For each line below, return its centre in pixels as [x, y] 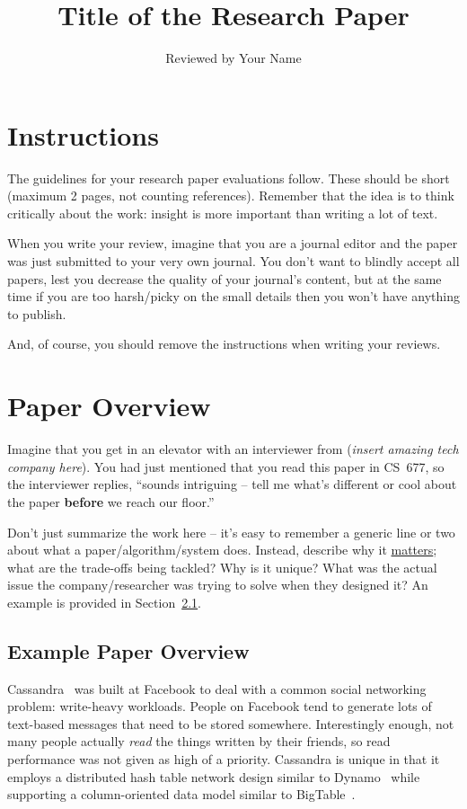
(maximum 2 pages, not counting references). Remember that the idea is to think [231, 196]
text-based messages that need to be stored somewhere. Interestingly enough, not [231, 723]
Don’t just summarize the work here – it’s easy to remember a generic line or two [231, 532]
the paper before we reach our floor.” [111, 501]
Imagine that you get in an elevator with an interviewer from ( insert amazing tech [233, 449]
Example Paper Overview [128, 650]
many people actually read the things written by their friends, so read [199, 741]
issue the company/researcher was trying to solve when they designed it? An [218, 585]
